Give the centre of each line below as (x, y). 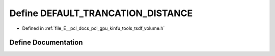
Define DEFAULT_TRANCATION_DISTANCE (101, 13)
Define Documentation (46, 43)
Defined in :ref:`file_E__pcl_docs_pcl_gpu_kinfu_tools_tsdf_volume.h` (93, 28)
